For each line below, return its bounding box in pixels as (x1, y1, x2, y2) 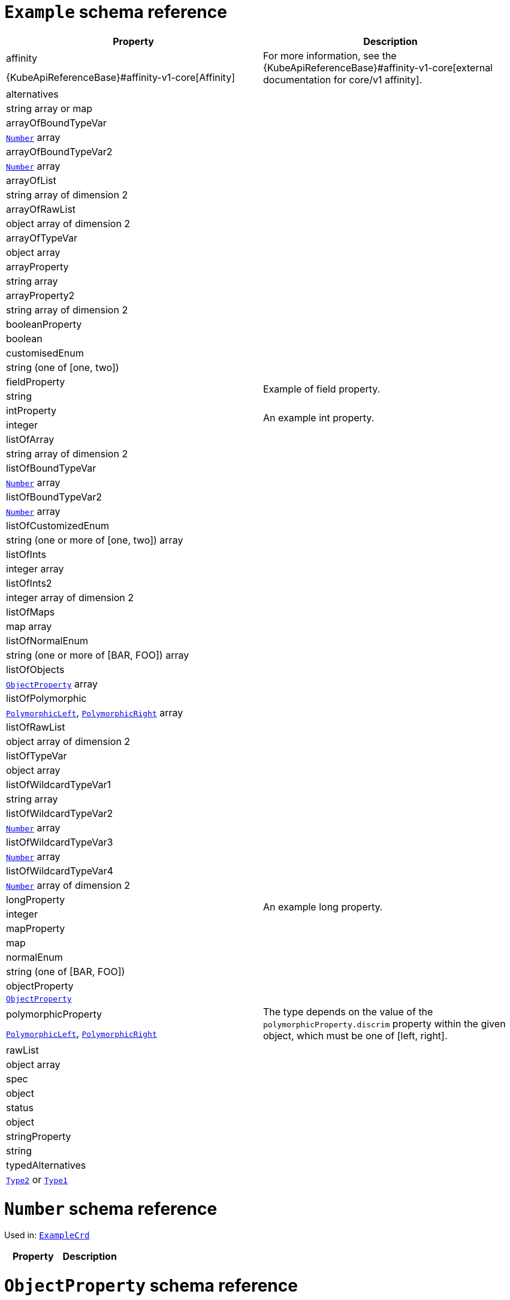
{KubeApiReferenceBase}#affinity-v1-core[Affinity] (6, 71, 235, 83)
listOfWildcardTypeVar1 (6, 778, 111, 791)
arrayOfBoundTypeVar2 (6, 145, 113, 158)
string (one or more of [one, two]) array (6, 533, 183, 546)
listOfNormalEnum (6, 634, 88, 647)
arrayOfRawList (6, 203, 76, 215)
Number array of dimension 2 (6, 879, 131, 891)
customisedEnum (6, 346, 84, 359)
